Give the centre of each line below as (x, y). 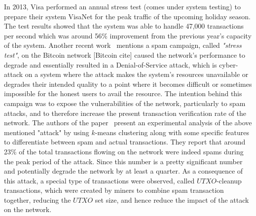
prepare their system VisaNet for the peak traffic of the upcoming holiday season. (127, 16)
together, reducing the (37, 199)
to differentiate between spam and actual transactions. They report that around (125, 142)
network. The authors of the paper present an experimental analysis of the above (128, 123)
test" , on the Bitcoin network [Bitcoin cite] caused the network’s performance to (125, 54)
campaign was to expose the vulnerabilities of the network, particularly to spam (125, 103)
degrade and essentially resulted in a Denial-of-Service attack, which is (110, 64)
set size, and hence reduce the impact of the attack (172, 199)
